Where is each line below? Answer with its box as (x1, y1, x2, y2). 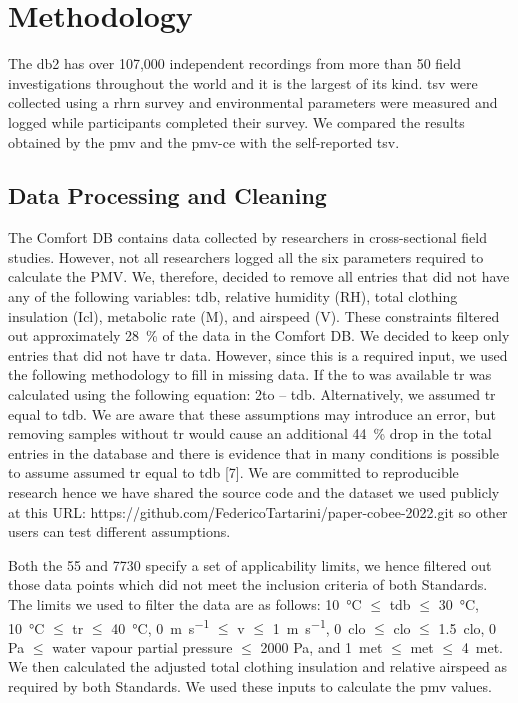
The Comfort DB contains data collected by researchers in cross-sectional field (8, 227, 487, 248)
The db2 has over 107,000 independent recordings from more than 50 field (8, 53, 462, 74)
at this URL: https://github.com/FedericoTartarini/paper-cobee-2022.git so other (8, 501, 508, 522)
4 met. (461, 636, 503, 657)
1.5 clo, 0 (438, 617, 497, 638)
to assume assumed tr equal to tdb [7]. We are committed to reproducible (8, 462, 459, 483)
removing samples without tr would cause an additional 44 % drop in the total (8, 423, 492, 444)
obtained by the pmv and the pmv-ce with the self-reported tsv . (8, 131, 400, 152)
